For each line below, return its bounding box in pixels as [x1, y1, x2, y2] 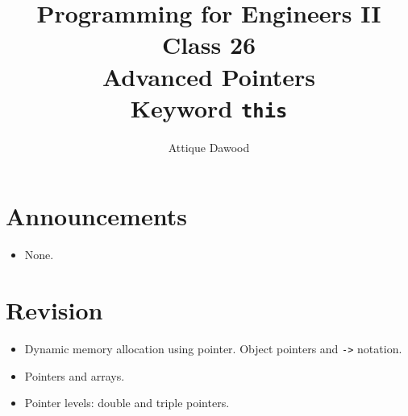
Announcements [6, 200, 187, 233]
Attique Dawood [168, 138, 250, 155]
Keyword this [130, 91, 288, 124]
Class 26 [161, 28, 256, 61]
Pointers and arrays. [24, 367, 125, 384]
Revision [6, 294, 103, 327]
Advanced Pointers [102, 60, 316, 93]
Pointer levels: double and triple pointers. [24, 394, 230, 411]
